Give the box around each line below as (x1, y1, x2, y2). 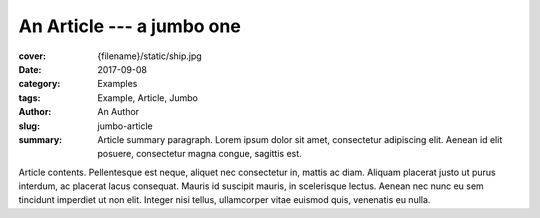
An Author (97, 106, 140, 118)
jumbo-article (97, 120, 154, 132)
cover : (18, 50, 47, 62)
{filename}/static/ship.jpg (97, 50, 202, 62)
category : (18, 78, 61, 90)
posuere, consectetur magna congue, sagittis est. (97, 148, 302, 160)
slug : (18, 120, 40, 132)
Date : (18, 63, 42, 75)
